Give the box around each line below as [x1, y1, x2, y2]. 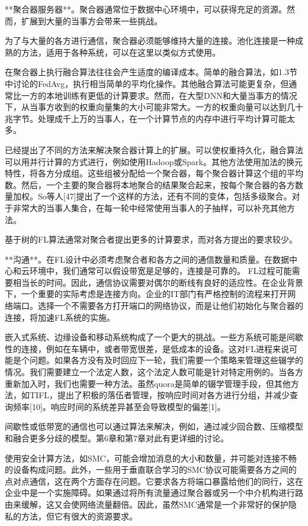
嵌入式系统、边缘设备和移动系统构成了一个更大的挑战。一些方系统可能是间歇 [5, 331, 303, 343]
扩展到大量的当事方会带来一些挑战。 [21, 14, 162, 27]
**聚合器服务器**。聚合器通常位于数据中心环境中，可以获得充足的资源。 [5, 3, 287, 15]
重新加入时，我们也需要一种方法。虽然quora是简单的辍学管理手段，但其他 [5, 377, 291, 389]
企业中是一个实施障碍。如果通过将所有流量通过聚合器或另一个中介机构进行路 [5, 486, 303, 499]
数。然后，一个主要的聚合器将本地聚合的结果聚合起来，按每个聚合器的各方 [5, 178, 295, 191]
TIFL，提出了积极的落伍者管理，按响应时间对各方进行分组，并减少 [29, 389, 290, 401]
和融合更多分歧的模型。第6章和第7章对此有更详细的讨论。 [5, 432, 229, 444]
